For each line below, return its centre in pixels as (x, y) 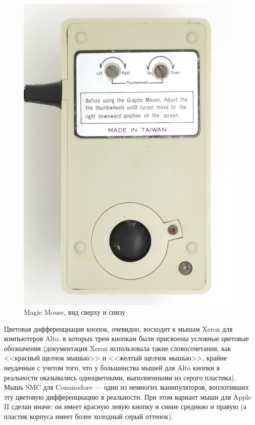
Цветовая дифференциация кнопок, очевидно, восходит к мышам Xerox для (118, 328)
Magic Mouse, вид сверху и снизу (75, 312)
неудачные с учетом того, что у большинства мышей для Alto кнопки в (112, 367)
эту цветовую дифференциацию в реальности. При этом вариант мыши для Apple (128, 396)
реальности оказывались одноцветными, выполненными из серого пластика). (120, 377)
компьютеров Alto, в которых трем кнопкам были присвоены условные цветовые (127, 338)
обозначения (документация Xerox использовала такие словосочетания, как (118, 348)
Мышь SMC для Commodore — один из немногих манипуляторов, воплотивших (127, 387)
